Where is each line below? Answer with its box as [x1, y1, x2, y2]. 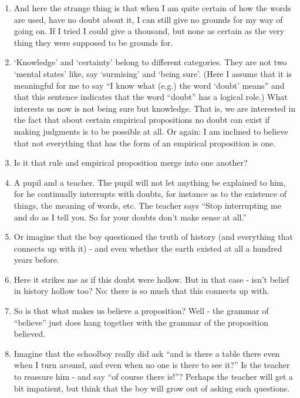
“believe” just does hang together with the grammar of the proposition [14, 316, 269, 328]
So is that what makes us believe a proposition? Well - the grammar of [14, 305, 269, 317]
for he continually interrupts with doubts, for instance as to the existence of [14, 188, 286, 200]
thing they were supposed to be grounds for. [14, 36, 173, 48]
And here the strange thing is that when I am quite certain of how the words [14, 2, 291, 14]
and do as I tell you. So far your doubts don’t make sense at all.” [14, 210, 247, 223]
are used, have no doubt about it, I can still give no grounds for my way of [14, 13, 283, 25]
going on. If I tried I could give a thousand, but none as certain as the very [14, 25, 285, 37]
